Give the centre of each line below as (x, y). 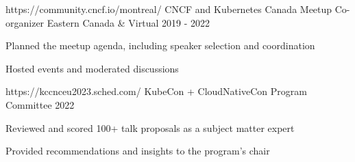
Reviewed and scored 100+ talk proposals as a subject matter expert (150, 127)
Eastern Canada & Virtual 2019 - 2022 (128, 22)
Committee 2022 (40, 104)
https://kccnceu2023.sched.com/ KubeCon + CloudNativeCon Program (156, 91)
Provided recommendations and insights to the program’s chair (138, 151)
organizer (25, 22)
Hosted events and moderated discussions (92, 68)
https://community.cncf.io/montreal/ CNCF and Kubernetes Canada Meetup (169, 9)
